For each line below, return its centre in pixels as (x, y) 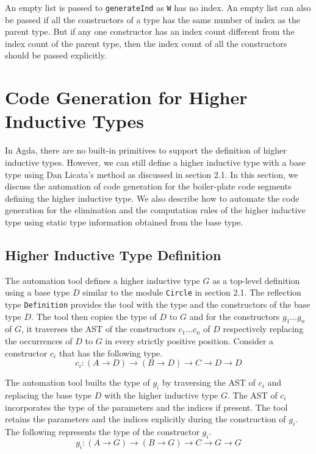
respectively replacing (263, 329)
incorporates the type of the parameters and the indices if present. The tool (146, 407)
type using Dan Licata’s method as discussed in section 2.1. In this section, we (152, 174)
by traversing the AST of (209, 382)
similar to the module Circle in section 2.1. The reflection (192, 292)
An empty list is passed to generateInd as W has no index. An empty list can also (158, 7)
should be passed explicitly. (56, 55)
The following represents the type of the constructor (102, 431)
